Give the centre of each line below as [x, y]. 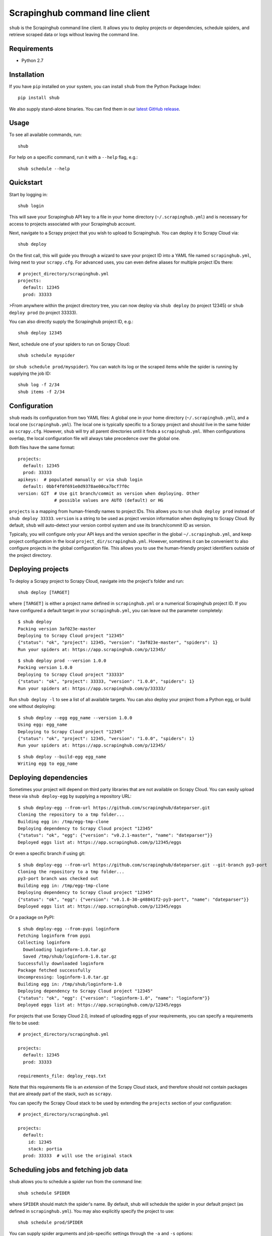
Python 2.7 [33, 60]
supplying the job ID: [30, 373]
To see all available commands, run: [46, 135]
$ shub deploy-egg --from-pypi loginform [68, 929]
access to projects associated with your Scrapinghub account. [72, 224]
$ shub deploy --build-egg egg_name [62, 757]
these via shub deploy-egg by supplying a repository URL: [70, 796]
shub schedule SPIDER [44, 1193]
